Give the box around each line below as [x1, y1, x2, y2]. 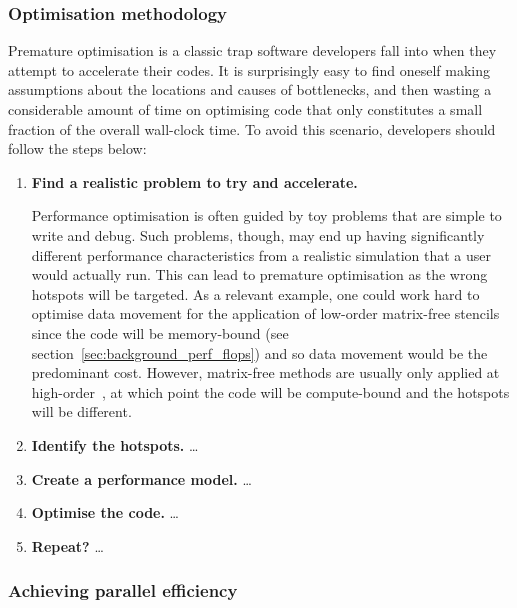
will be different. [31, 401, 132, 422]
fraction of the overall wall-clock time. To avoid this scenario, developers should [8, 118, 496, 139]
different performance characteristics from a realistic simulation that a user [31, 244, 491, 265]
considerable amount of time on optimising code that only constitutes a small [8, 99, 483, 119]
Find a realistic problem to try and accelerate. [31, 171, 358, 192]
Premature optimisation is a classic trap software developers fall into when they [8, 40, 497, 61]
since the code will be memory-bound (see [31, 322, 289, 343]
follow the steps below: [8, 138, 147, 159]
